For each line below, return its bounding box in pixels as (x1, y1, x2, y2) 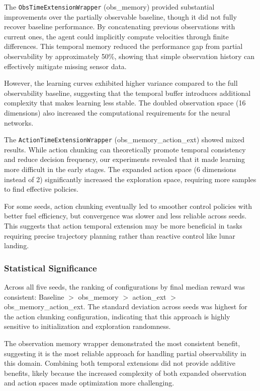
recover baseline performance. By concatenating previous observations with (4, 21, 235, 32)
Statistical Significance (4, 261, 97, 274)
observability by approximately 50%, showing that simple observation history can (4, 51, 254, 62)
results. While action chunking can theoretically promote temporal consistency (4, 144, 246, 154)
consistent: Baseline (4, 291, 64, 302)
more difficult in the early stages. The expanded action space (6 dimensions (4, 164, 236, 175)
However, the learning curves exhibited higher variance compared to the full (4, 78, 238, 88)
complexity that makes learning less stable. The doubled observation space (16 (4, 97, 246, 108)
